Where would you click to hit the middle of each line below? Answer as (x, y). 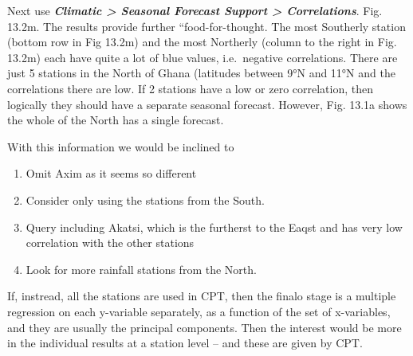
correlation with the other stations (110, 243)
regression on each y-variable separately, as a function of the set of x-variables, (199, 311)
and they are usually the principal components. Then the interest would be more (205, 327)
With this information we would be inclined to (121, 146)
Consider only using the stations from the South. (145, 200)
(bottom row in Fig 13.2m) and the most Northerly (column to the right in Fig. (202, 42)
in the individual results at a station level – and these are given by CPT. (185, 343)
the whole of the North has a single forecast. (116, 120)
